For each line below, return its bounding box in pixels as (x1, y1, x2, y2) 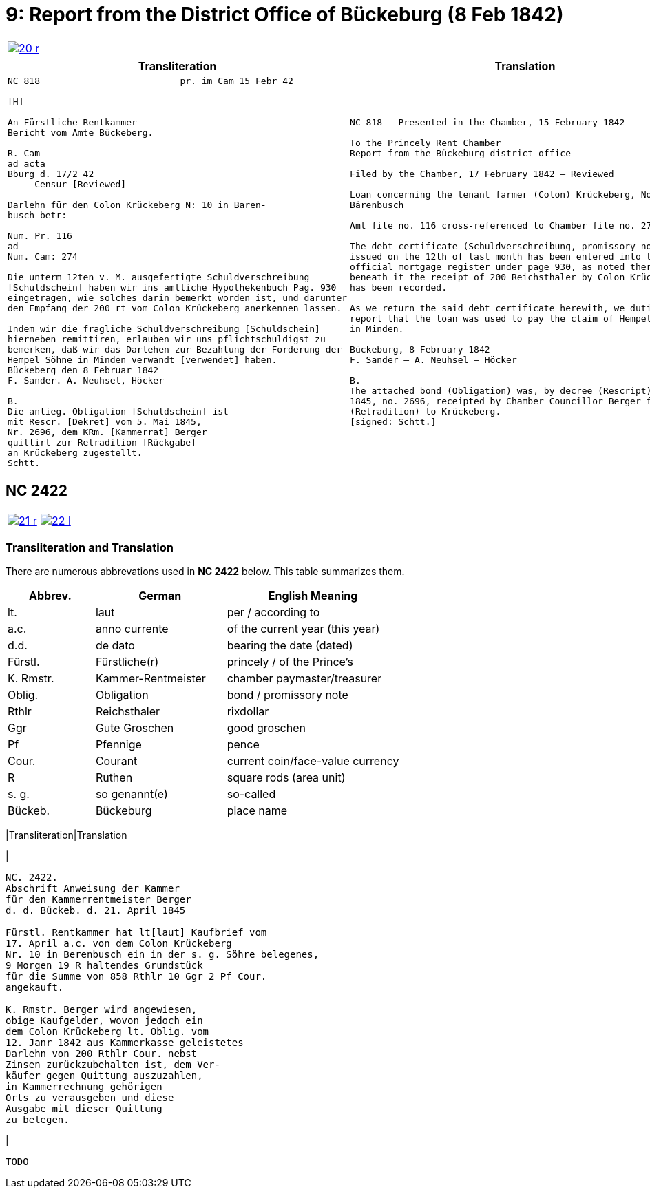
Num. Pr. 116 (8, 230, 72, 241)
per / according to (227, 605, 320, 620)
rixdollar (227, 704, 269, 719)
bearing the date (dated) (227, 638, 353, 653)
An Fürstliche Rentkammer (8, 116, 137, 127)
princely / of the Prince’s (227, 655, 353, 669)
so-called (227, 787, 276, 802)
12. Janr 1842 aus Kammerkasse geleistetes (6, 1037, 244, 1049)
